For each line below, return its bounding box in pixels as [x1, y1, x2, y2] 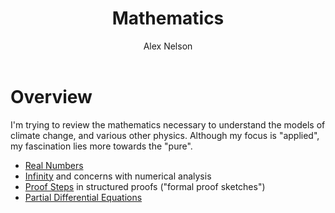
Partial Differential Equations [24, 191, 143, 203]
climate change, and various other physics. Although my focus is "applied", [10, 129, 320, 141]
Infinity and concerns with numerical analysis [24, 170, 212, 182]
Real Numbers [24, 159, 84, 171]
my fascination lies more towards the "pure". [10, 140, 193, 152]
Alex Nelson [143, 40, 193, 52]
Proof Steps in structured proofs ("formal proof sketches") [24, 180, 266, 192]
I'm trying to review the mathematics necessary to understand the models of [10, 118, 326, 131]
